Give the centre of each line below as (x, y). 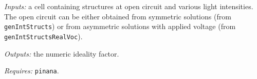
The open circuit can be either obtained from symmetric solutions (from (118, 16)
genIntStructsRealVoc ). (43, 36)
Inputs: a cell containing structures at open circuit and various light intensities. (129, 6)
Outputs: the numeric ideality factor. (62, 53)
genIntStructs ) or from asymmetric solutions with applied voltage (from (120, 26)
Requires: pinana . (32, 71)
